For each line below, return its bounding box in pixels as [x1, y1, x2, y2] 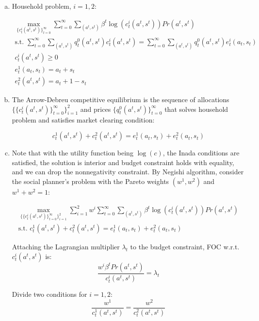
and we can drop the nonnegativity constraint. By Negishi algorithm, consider [12, 167, 244, 177]
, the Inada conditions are [162, 148, 240, 158]
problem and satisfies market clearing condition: [12, 114, 155, 124]
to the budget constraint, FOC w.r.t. [130, 242, 240, 252]
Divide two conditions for [12, 289, 87, 299]
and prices [80, 104, 111, 114]
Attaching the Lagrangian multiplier [12, 242, 120, 252]
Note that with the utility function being [12, 148, 133, 158]
